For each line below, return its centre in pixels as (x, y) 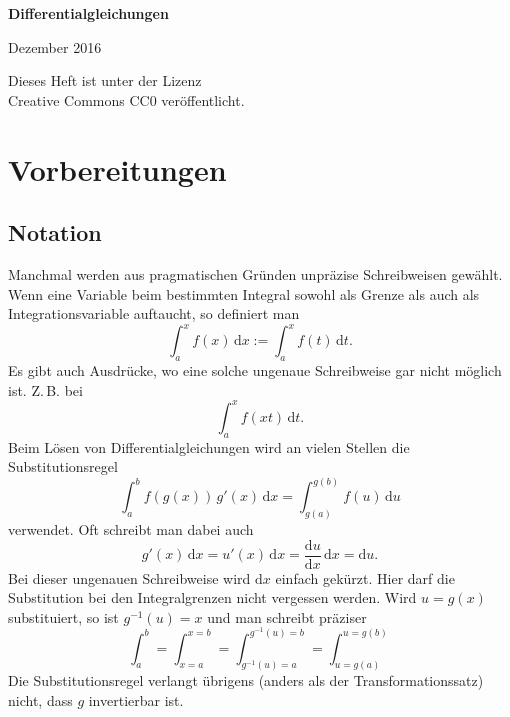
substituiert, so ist (63, 616)
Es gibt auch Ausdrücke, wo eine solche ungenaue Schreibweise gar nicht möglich (255, 370)
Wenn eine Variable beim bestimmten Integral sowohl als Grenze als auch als (244, 293)
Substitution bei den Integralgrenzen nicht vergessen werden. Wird (212, 597)
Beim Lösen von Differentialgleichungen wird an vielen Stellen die (209, 446)
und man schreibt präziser (287, 616)
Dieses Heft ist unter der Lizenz (105, 80)
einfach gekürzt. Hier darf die (365, 577)
